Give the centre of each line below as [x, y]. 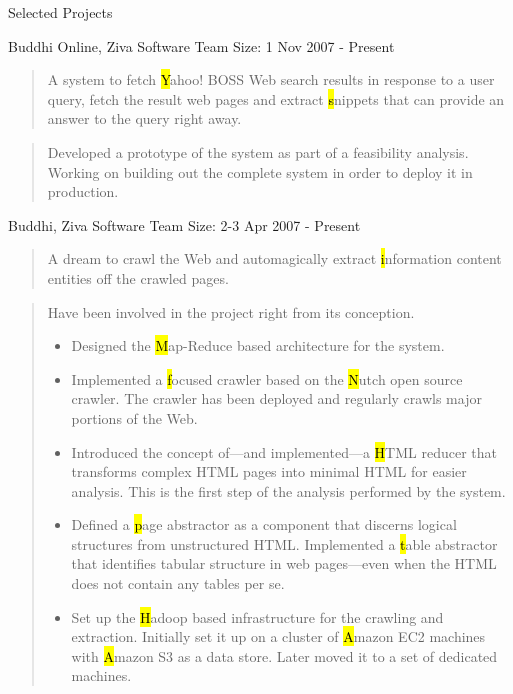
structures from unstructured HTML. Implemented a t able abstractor [284, 543]
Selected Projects [60, 12]
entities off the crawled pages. [138, 277]
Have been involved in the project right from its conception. [231, 311]
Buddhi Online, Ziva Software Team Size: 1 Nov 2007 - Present [201, 45]
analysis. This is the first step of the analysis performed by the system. [288, 490]
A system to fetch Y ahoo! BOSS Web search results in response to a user [271, 79]
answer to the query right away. [144, 118]
